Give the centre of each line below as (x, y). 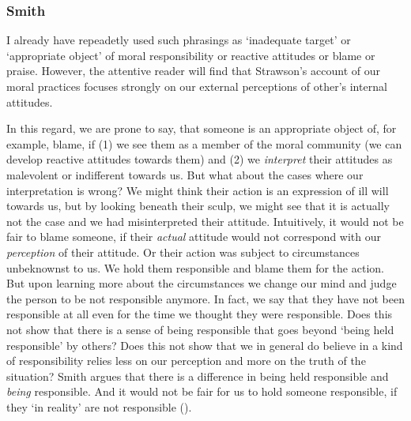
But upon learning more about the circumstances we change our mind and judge (202, 283)
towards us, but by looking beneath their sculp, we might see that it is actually (198, 206)
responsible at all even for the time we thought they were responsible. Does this (200, 314)
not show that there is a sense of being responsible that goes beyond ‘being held (200, 329)
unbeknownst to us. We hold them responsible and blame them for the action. (195, 267)
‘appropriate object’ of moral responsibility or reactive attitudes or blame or (191, 55)
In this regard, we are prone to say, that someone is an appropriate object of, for (202, 128)
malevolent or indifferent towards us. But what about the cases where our (185, 174)
